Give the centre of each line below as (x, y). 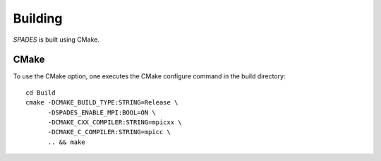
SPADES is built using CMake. (56, 40)
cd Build (41, 93)
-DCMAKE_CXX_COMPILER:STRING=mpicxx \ (115, 123)
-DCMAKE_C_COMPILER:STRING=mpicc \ (109, 132)
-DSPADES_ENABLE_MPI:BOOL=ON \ (102, 112)
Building (38, 18)
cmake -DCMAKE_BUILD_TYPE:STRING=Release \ (102, 103)
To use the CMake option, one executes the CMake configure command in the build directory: (149, 76)
